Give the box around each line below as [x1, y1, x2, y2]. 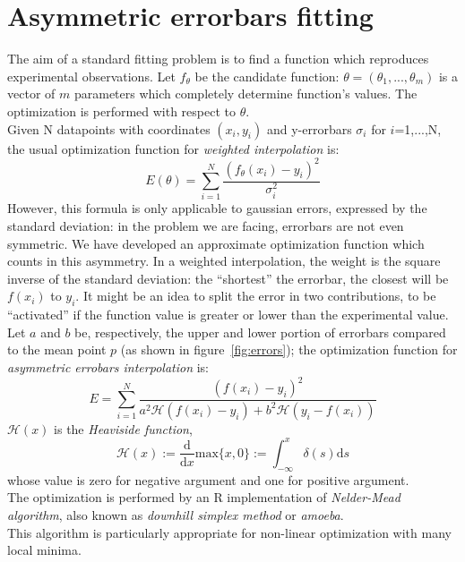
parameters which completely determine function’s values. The [73, 84, 418, 103]
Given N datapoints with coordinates [7, 119, 211, 138]
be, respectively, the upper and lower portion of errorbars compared [74, 322, 446, 341]
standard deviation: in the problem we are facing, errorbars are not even [7, 216, 404, 234]
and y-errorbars [266, 119, 352, 138]
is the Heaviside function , [54, 419, 193, 438]
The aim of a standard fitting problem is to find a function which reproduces [7, 49, 429, 68]
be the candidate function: [194, 66, 340, 85]
